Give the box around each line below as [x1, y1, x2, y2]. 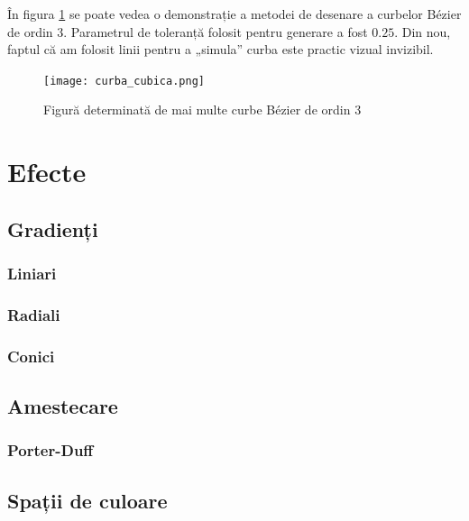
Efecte [7, 153, 87, 190]
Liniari [7, 262, 57, 285]
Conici [7, 344, 55, 367]
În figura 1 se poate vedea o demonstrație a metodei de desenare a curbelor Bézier [7, 5, 462, 23]
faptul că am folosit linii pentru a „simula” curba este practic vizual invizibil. [7, 40, 434, 59]
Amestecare [7, 392, 118, 420]
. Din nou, [394, 22, 451, 41]
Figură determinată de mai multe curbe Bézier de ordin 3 [43, 100, 362, 119]
